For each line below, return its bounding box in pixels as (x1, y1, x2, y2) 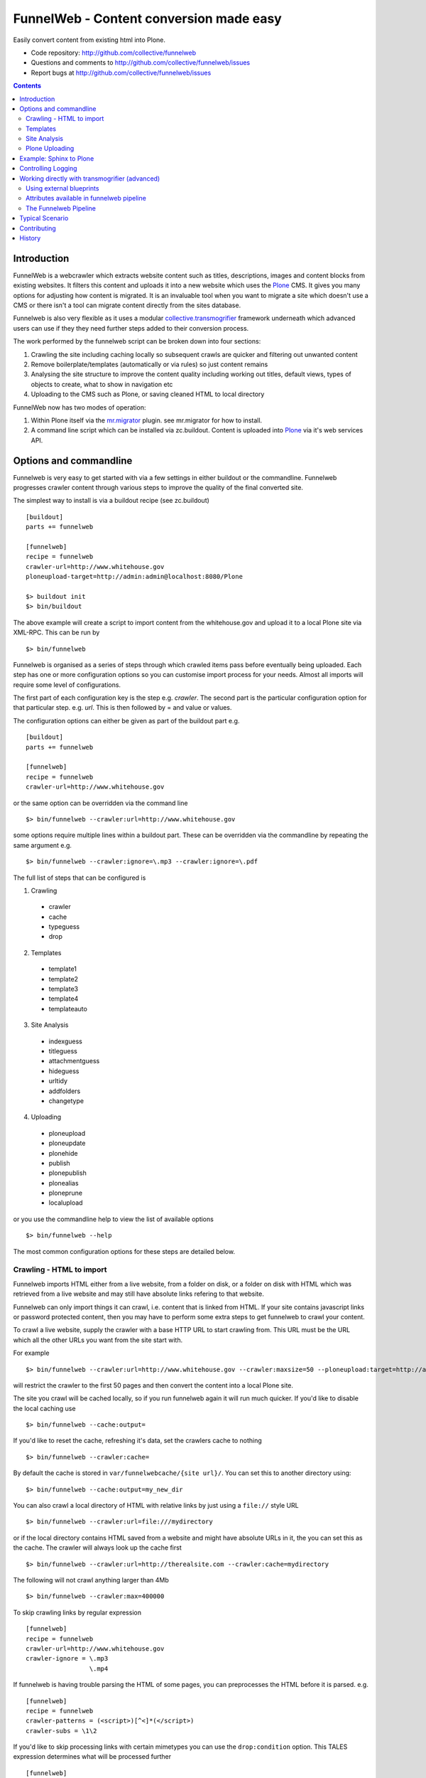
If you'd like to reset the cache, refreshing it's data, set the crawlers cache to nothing (13, 1437, 262, 1445)
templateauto (48, 1004, 88, 1013)
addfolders (48, 1087, 81, 1095)
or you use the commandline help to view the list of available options (13, 1215, 214, 1223)
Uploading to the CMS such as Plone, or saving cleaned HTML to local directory (31, 390, 265, 398)
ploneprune (48, 1188, 83, 1198)
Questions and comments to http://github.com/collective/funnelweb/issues (31, 58, 251, 67)
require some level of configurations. (13, 680, 121, 689)
